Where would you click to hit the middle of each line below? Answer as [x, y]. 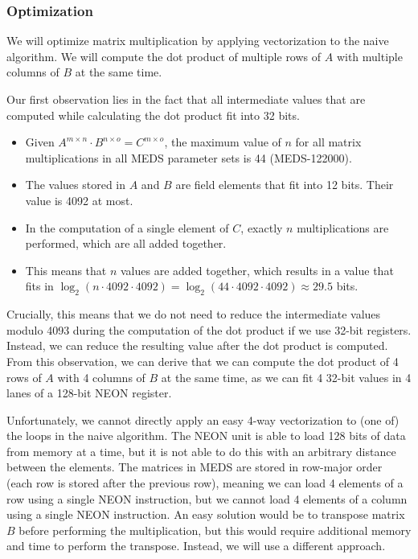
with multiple [369, 56]
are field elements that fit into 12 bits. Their [285, 185]
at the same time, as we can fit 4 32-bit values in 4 [286, 377]
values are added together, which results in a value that [257, 270]
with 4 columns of [101, 377]
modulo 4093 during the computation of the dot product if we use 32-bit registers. [209, 329]
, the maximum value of [223, 142]
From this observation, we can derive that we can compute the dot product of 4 [203, 361]
